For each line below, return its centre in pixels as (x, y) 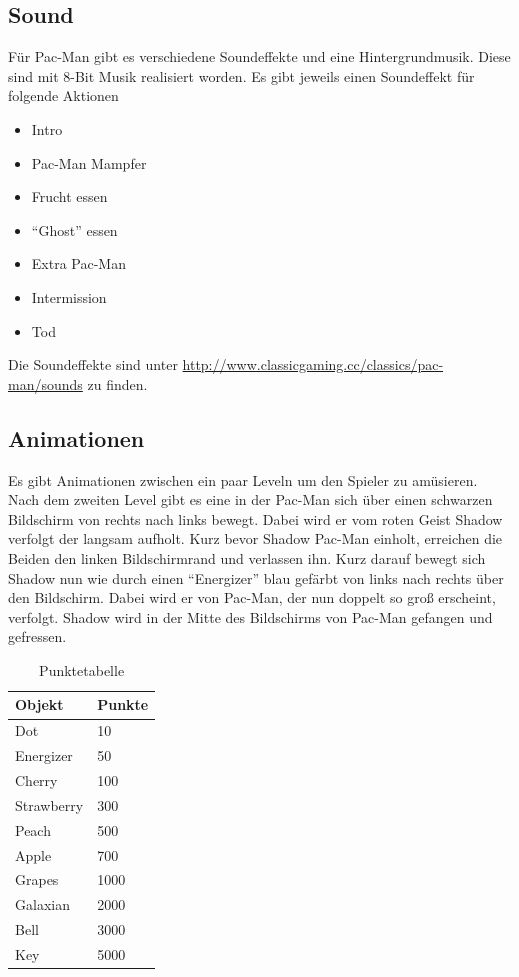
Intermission (69, 296)
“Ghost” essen (74, 229)
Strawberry (49, 804)
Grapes (37, 879)
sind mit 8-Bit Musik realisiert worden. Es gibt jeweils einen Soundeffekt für (241, 75)
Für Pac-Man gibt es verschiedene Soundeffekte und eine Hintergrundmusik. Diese (259, 56)
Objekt (39, 704)
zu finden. (117, 383)
